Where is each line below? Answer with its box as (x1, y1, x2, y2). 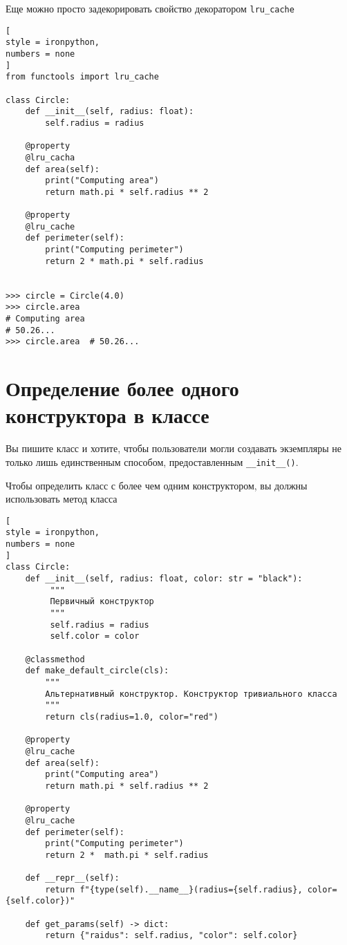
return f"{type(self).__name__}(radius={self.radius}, (45, 884, 303, 895)
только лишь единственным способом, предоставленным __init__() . (6, 454, 299, 469)
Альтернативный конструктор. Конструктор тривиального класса (45, 689, 337, 699)
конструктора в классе (6, 401, 209, 429)
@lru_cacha (25, 152, 75, 162)
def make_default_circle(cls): (25, 666, 169, 676)
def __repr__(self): (25, 873, 120, 883)
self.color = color (50, 631, 140, 642)
